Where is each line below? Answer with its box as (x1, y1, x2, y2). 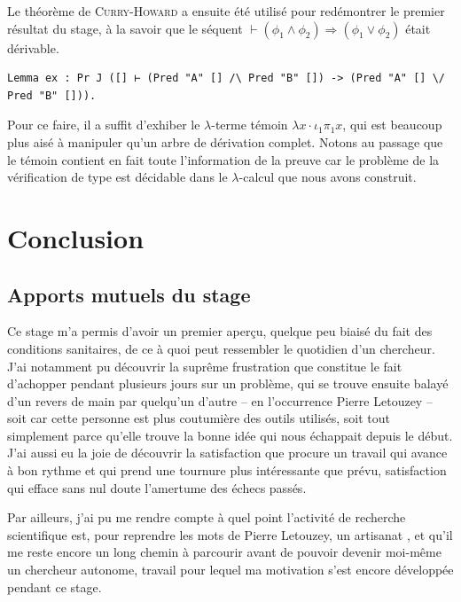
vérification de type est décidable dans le (7, 168, 228, 186)
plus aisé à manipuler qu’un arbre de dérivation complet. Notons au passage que (7, 132, 443, 151)
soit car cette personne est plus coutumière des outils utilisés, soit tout (7, 409, 391, 427)
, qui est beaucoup (342, 115, 442, 134)
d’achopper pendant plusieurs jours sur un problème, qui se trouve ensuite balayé (7, 374, 449, 393)
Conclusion (7, 219, 145, 255)
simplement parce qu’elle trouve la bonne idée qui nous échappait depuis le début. (7, 426, 453, 444)
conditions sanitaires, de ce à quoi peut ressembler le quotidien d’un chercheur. (7, 339, 435, 357)
